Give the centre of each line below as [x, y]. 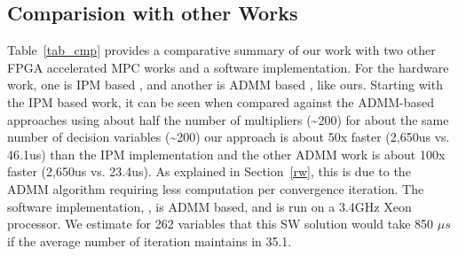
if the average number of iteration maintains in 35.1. [150, 240]
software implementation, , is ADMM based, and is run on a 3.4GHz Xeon [209, 206]
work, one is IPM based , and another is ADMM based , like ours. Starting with [225, 85]
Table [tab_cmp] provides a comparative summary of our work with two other [221, 50]
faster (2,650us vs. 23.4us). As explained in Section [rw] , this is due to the [209, 171]
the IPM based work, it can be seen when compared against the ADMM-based [221, 101]
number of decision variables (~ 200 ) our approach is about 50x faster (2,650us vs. [229, 137]
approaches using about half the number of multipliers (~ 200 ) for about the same [228, 119]
